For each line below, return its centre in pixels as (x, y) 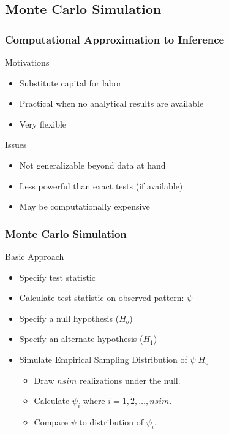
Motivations (27, 62)
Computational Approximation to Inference (115, 39)
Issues (16, 144)
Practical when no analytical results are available (111, 103)
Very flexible (43, 124)
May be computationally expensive (84, 206)
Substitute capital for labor (70, 82)
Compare (51, 421)
